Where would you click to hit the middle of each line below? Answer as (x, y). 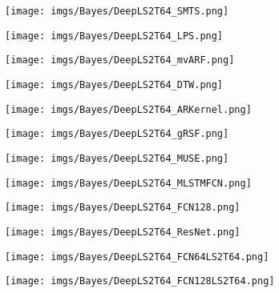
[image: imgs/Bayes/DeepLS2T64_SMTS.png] (117, 11)
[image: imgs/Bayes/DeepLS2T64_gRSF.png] (117, 134)
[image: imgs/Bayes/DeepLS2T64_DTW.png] (114, 84)
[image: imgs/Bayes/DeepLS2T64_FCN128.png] (123, 208)
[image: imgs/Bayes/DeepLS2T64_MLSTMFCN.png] (128, 183)
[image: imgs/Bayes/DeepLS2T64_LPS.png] (114, 36)
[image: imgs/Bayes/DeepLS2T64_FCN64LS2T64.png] (137, 257)
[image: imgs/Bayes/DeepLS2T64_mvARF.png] (120, 60)
